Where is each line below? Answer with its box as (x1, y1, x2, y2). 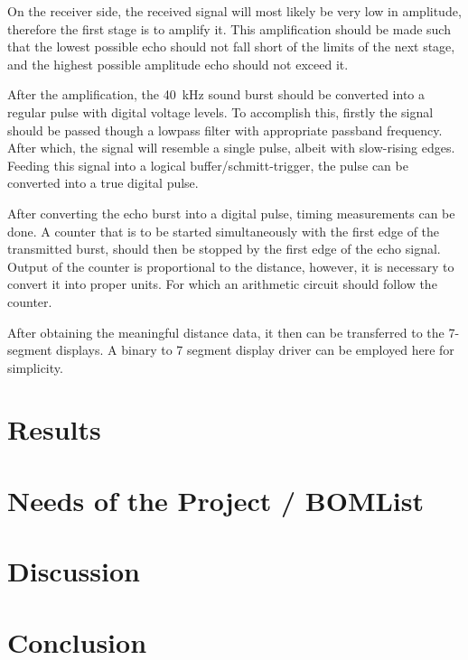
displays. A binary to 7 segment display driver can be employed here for (56, 340, 454, 359)
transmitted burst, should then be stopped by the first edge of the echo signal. (7, 239, 441, 258)
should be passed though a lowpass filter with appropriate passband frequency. (7, 120, 443, 139)
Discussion (7, 553, 140, 590)
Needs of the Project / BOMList (7, 481, 425, 518)
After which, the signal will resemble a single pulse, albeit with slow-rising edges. (7, 138, 455, 157)
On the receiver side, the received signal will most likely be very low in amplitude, (7, 2, 462, 20)
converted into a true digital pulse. (7, 173, 199, 192)
